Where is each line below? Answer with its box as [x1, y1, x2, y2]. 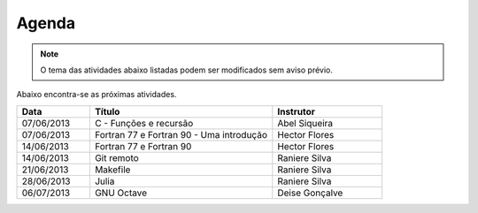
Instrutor [277, 105, 316, 118]
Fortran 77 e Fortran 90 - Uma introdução [94, 128, 267, 141]
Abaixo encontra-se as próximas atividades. [16, 89, 177, 100]
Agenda [16, 13, 75, 33]
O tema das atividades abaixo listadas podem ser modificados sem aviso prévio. [40, 65, 334, 75]
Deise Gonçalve [277, 186, 343, 199]
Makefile [94, 164, 131, 176]
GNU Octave [94, 186, 148, 199]
